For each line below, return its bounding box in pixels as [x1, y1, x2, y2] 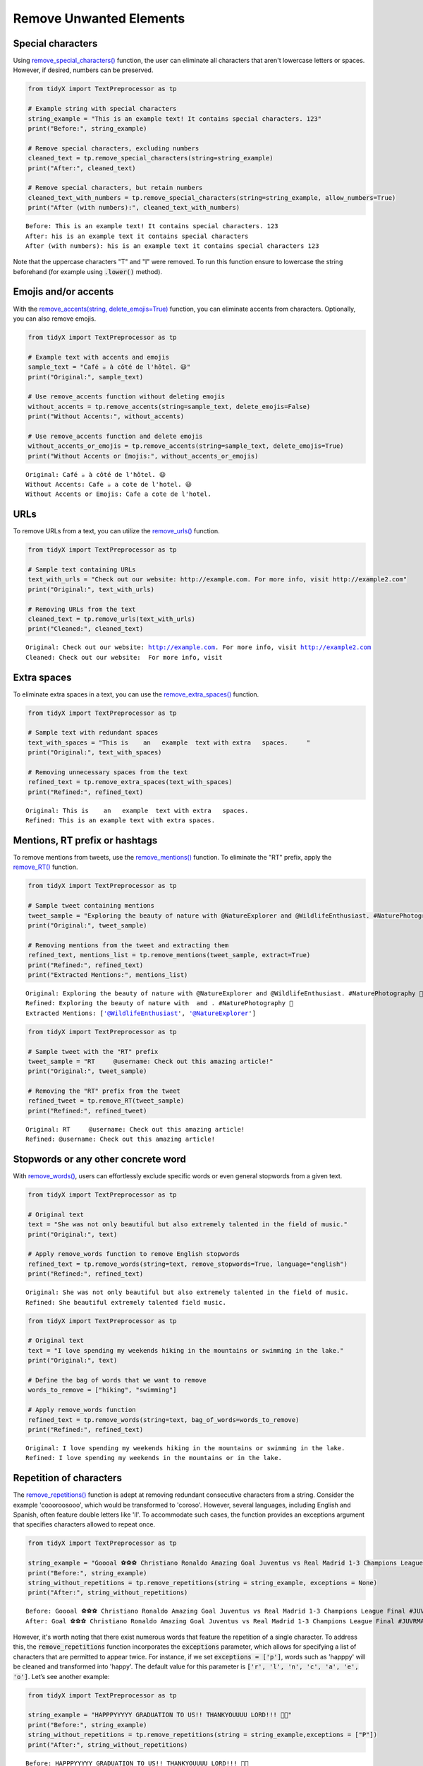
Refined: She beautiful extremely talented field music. [25, 1298, 227, 1306]
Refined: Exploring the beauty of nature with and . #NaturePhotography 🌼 [25, 1000, 293, 1007]
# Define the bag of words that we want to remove [27, 1376, 207, 1384]
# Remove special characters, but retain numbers [27, 184, 203, 192]
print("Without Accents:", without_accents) [27, 413, 185, 420]
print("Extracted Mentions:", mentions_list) [27, 971, 188, 978]
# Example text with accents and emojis [27, 353, 169, 361]
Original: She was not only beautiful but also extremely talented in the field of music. [25, 1288, 349, 1296]
